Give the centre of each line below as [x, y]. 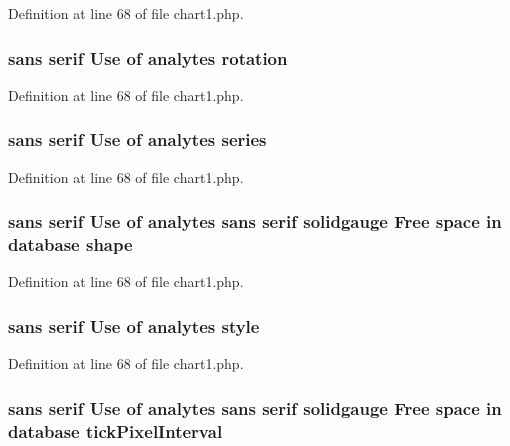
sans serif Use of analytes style [134, 325]
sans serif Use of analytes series [137, 139]
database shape [70, 244]
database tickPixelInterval [115, 430]
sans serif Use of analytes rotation [148, 57]
